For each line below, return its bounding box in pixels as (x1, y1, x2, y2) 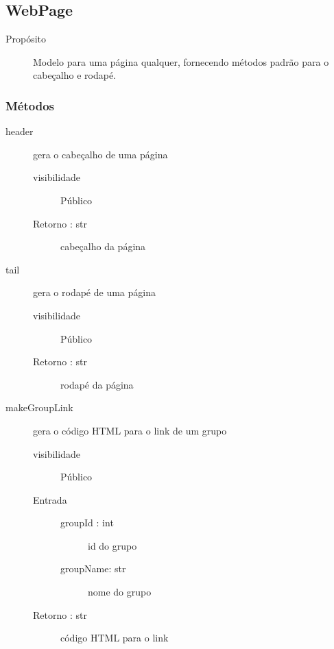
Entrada (33, 492, 67, 506)
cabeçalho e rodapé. (33, 68, 116, 82)
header (5, 124, 34, 138)
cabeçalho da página (60, 239, 146, 254)
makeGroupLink (5, 400, 73, 415)
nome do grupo (88, 585, 152, 599)
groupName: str (60, 561, 126, 576)
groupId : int (60, 515, 114, 530)
